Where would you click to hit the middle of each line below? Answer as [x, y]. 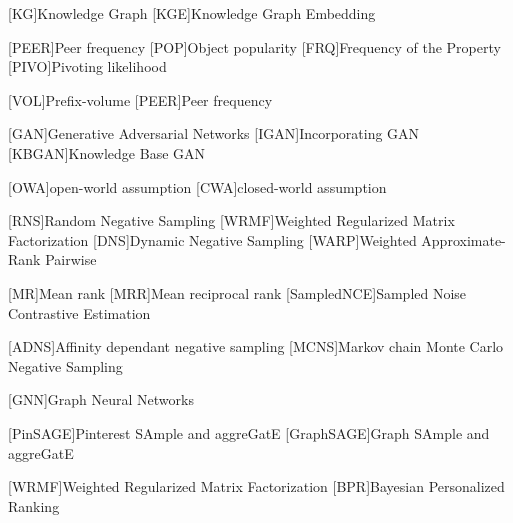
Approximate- [463, 239]
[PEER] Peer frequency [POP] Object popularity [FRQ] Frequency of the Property [254, 46]
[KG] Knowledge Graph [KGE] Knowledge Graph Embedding [192, 13]
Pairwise [71, 259]
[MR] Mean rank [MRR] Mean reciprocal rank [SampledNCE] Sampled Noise [237, 292]
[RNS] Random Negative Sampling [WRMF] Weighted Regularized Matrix [231, 220]
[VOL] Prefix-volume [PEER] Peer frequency [140, 99]
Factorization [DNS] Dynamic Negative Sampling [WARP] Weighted [212, 239]
